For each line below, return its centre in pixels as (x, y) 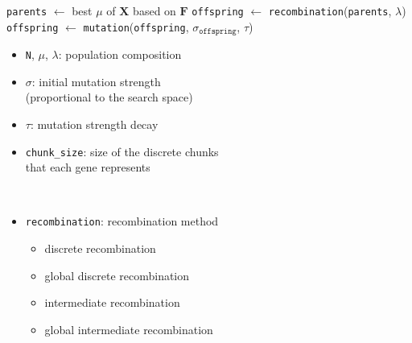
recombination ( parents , (330, 10)
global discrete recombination (117, 275)
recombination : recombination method (122, 221)
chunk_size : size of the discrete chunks (122, 151)
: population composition (120, 54)
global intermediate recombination (129, 329)
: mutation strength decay (94, 124)
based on (154, 10)
